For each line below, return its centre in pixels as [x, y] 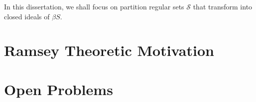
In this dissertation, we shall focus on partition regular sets [94, 6]
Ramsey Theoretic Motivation [109, 50]
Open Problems [59, 89]
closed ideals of [27, 16]
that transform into [223, 6]
